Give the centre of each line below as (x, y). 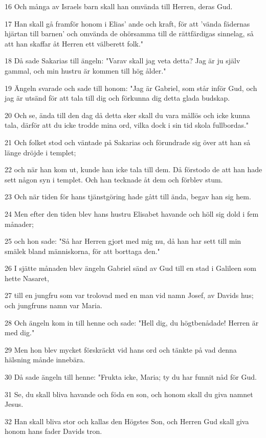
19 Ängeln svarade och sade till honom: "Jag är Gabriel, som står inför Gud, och (131, 88)
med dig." (20, 332)
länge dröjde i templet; (40, 152)
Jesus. (14, 404)
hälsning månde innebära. (45, 360)
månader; (19, 224)
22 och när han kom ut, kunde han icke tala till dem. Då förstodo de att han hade (134, 169)
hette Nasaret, (27, 278)
